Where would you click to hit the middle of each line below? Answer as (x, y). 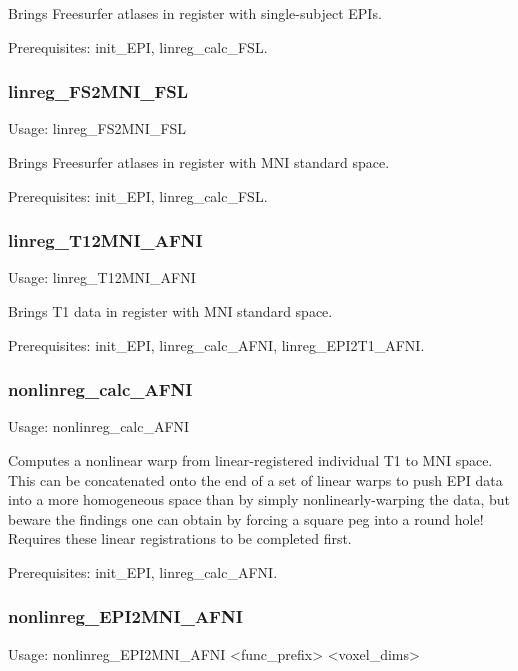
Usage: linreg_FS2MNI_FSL (97, 128)
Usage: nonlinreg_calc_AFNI (99, 426)
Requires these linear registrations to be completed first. (180, 538)
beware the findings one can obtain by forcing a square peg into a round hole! (246, 518)
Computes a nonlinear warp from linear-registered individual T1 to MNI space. (250, 460)
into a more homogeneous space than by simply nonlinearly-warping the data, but (259, 499)
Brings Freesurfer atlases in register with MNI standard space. (199, 162)
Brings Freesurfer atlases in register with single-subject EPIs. (195, 13)
